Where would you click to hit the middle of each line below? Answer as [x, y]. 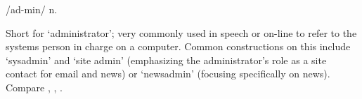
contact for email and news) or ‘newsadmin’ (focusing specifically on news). [168, 74]
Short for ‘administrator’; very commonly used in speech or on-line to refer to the [181, 32]
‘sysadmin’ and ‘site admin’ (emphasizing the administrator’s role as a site [166, 60]
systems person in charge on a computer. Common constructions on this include [178, 46]
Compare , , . [34, 87]
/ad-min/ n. [32, 9]
